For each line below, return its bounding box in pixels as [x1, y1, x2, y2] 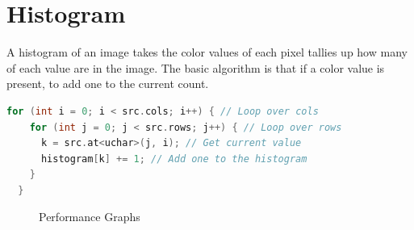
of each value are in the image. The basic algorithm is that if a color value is [6, 59, 385, 76]
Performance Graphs [39, 208, 140, 225]
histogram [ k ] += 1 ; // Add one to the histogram [40, 153, 307, 165]
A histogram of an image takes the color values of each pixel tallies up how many [6, 44, 408, 61]
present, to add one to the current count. [6, 75, 209, 92]
